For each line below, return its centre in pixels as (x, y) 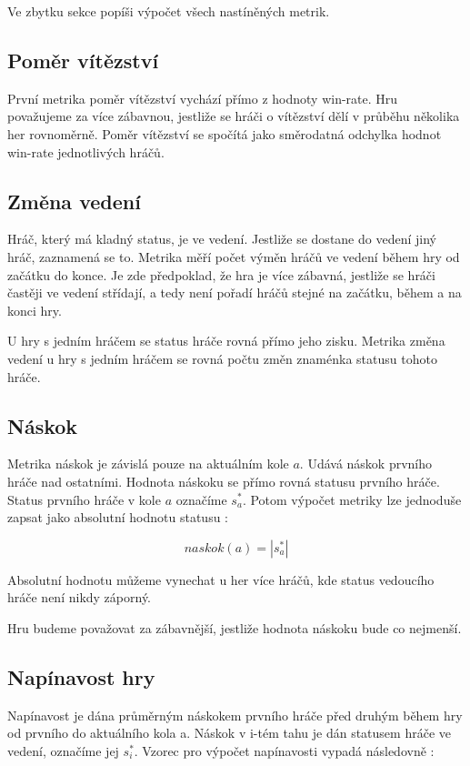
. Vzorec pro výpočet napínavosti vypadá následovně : (284, 750)
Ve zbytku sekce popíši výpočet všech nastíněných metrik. (169, 11)
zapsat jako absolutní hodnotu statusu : (118, 517)
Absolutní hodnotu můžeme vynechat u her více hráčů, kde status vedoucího (221, 579)
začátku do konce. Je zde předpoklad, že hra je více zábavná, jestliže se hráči (221, 274)
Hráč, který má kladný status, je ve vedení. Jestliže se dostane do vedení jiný (222, 239)
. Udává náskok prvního (366, 464)
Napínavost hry (81, 676)
